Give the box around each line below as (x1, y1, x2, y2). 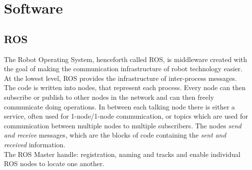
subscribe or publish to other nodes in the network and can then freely (4, 92, 214, 102)
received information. (4, 139, 66, 149)
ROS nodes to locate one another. (4, 158, 104, 169)
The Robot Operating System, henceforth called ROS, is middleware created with (4, 54, 247, 64)
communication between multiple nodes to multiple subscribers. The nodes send (4, 120, 242, 130)
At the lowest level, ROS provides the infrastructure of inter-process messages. (4, 73, 237, 83)
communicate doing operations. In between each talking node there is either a (4, 101, 235, 111)
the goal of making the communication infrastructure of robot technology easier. (4, 63, 243, 74)
